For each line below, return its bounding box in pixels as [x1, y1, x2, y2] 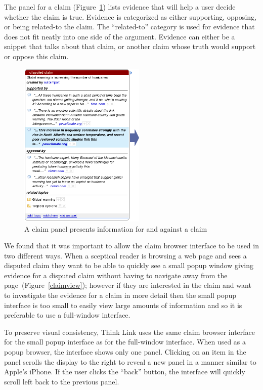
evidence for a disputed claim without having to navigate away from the [4, 270, 228, 280]
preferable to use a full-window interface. [4, 310, 130, 320]
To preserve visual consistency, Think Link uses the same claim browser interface [4, 326, 255, 337]
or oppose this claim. [4, 51, 69, 61]
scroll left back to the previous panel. [4, 376, 119, 386]
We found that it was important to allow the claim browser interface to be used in [4, 240, 259, 251]
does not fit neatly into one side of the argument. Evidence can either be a [4, 31, 235, 41]
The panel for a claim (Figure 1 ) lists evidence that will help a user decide [4, 2, 236, 12]
